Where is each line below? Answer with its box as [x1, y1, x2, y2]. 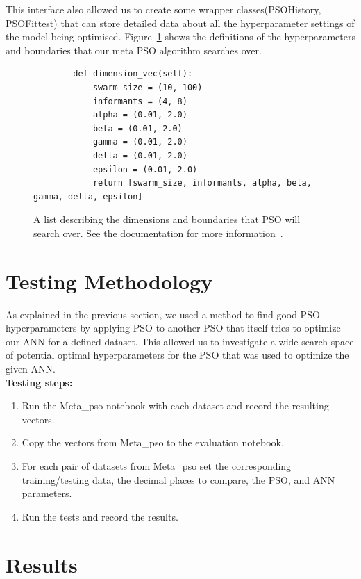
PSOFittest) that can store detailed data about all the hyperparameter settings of [6, 15, 355, 30]
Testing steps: [6, 375, 73, 389]
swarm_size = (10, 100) [92, 82, 203, 92]
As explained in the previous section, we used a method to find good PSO [6, 307, 320, 321]
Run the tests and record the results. [22, 509, 178, 523]
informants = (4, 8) [92, 96, 187, 106]
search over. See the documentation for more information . [33, 225, 283, 240]
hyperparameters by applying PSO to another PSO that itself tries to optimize [6, 320, 341, 335]
